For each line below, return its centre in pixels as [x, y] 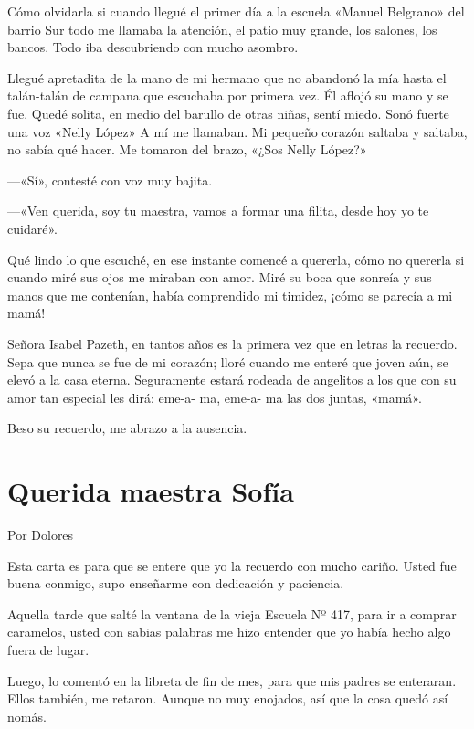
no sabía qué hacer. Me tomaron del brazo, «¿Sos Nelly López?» [187, 149]
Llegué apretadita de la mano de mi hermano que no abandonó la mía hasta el [227, 77]
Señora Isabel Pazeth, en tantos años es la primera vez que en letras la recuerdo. [232, 343]
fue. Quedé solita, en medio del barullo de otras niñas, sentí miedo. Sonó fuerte [228, 113]
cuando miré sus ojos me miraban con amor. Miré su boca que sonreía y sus [220, 277]
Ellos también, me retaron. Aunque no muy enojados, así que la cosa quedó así [228, 698]
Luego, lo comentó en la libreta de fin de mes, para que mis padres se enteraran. [232, 680]
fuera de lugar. [48, 649]
